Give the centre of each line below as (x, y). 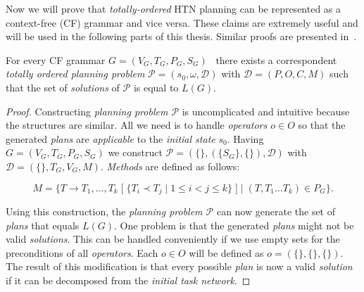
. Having (245, 138)
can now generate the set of (276, 211)
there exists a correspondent (276, 59)
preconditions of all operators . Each (82, 252)
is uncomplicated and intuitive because (266, 111)
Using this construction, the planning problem (104, 211)
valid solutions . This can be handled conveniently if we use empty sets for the (173, 239)
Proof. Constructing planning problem (87, 111)
